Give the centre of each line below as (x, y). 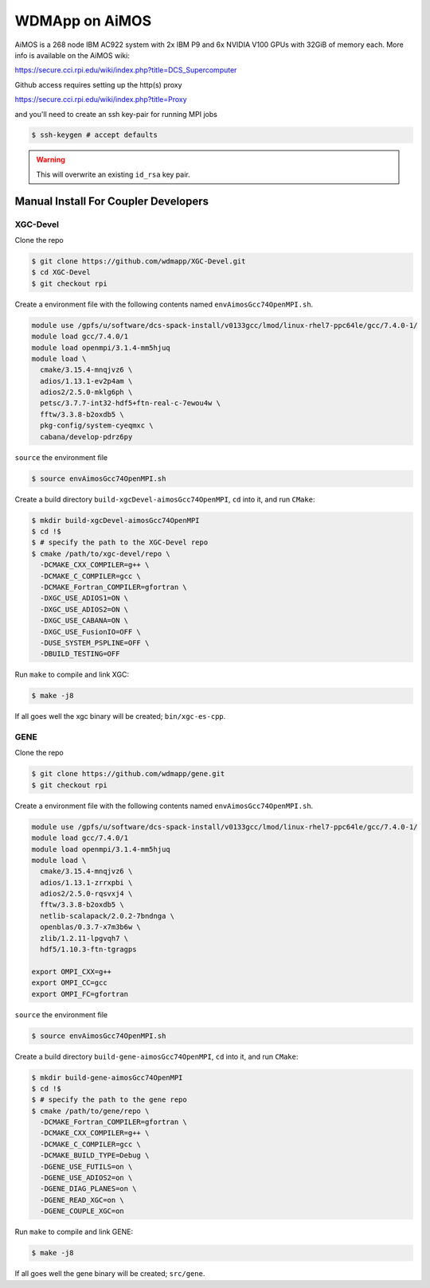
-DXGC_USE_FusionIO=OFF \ (90, 632)
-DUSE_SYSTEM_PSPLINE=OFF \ (95, 642)
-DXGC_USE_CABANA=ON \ (84, 621)
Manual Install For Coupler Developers (112, 201)
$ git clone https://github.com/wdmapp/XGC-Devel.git (139, 262)
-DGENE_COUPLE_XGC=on (82, 1211)
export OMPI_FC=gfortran (80, 994)
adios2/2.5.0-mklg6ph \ (86, 392)
